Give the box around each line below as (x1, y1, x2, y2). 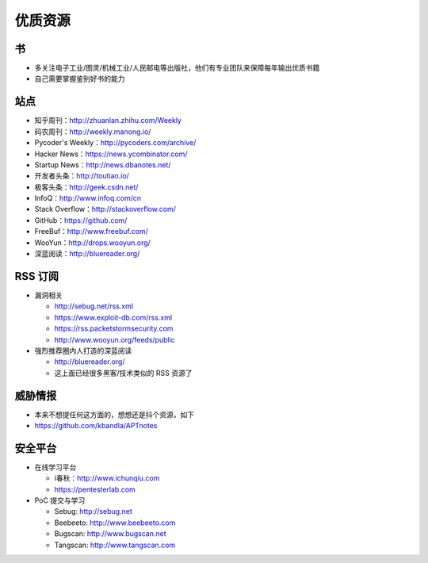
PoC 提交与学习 (34, 496, 86, 505)
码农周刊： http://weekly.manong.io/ (34, 127, 151, 136)
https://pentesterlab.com (54, 484, 136, 494)
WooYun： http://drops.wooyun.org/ (34, 238, 151, 247)
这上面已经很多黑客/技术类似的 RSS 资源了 (54, 368, 193, 377)
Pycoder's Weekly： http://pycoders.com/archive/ (34, 138, 197, 147)
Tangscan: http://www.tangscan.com (54, 540, 176, 550)
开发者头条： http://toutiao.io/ (34, 171, 130, 181)
